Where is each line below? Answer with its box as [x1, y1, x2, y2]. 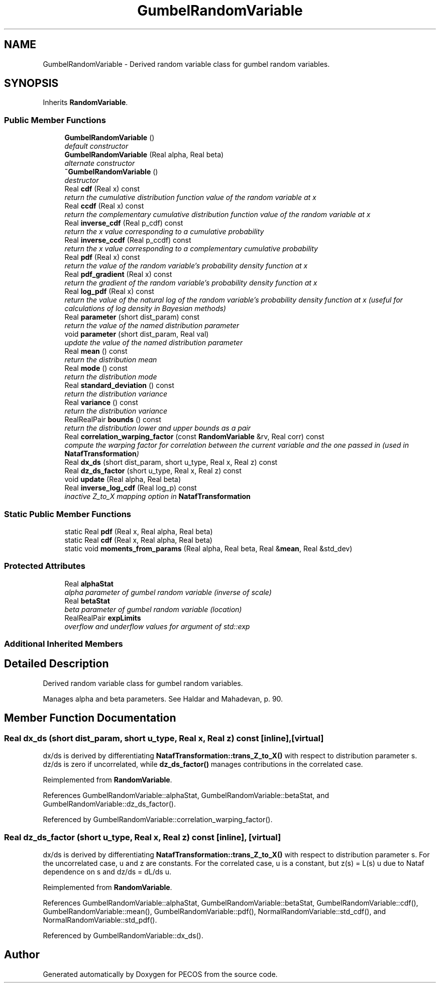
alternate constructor [64, 159, 135, 168]
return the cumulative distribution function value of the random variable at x [64, 193, 316, 202]
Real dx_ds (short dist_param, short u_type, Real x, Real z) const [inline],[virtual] [4, 733, 324, 743]
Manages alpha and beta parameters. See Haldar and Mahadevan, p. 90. [43, 694, 283, 703]
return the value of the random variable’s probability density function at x [64, 261, 308, 270]
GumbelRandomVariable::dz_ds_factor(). [43, 800, 176, 809]
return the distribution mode [64, 372, 157, 381]
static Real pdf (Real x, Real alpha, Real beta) [64, 527, 213, 536]
